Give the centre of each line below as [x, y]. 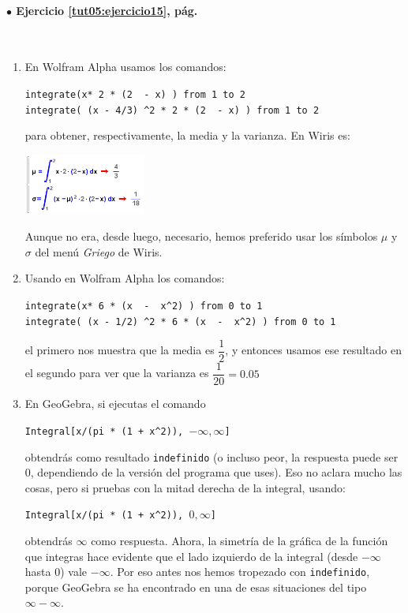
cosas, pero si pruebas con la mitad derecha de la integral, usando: [185, 487]
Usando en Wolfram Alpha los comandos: [125, 278]
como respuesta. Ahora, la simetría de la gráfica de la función [240, 541]
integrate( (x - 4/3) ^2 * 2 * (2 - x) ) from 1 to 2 [172, 110]
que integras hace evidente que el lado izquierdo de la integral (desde [191, 556]
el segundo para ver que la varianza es [117, 373]
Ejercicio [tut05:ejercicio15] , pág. [107, 10]
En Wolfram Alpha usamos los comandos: [125, 67]
